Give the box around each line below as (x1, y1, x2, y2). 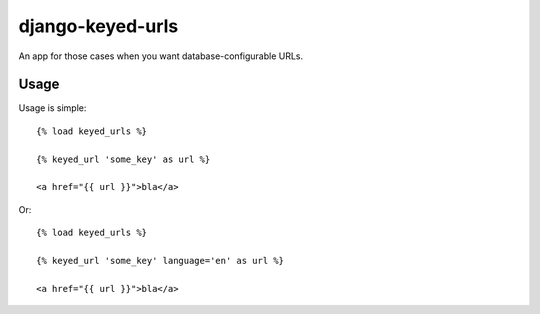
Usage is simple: (18, 102, 87, 114)
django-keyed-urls (18, 15, 179, 37)
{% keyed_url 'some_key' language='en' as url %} (36, 255, 285, 266)
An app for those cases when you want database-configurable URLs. (18, 50, 304, 62)
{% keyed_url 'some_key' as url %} (36, 153, 211, 165)
